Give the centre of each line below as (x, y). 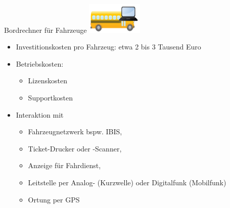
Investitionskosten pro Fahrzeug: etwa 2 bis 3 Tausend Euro (108, 47)
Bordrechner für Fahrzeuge (45, 30)
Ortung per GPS (54, 199)
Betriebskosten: (40, 63)
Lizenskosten (48, 81)
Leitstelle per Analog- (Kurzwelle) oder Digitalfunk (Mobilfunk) (127, 182)
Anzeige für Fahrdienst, (64, 165)
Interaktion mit (40, 114)
